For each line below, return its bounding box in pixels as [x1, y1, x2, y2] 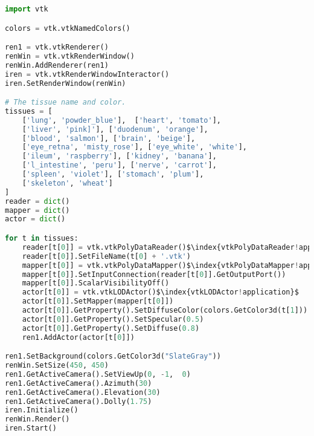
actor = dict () [5, 215, 66, 224]
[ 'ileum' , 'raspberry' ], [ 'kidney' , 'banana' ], [22, 152, 217, 161]
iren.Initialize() [5, 406, 78, 415]
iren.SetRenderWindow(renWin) [5, 79, 126, 88]
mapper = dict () [5, 206, 70, 215]
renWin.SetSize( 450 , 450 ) [5, 361, 109, 370]
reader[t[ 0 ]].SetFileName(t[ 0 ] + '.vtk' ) [22, 252, 191, 261]
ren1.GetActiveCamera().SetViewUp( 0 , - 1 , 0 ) [5, 369, 191, 379]
